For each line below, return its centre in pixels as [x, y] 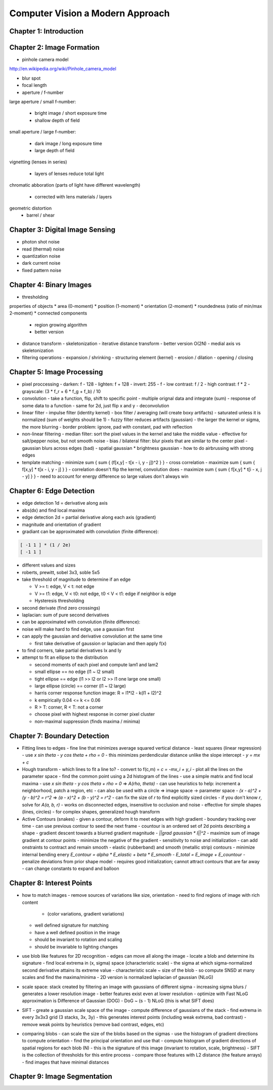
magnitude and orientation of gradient [61, 524]
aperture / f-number [43, 92]
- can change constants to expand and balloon [71, 869]
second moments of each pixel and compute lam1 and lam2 [97, 664]
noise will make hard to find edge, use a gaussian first [78, 629]
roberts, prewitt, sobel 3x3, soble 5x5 [61, 572]
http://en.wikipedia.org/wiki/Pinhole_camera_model [63, 69]
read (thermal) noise [43, 249]
